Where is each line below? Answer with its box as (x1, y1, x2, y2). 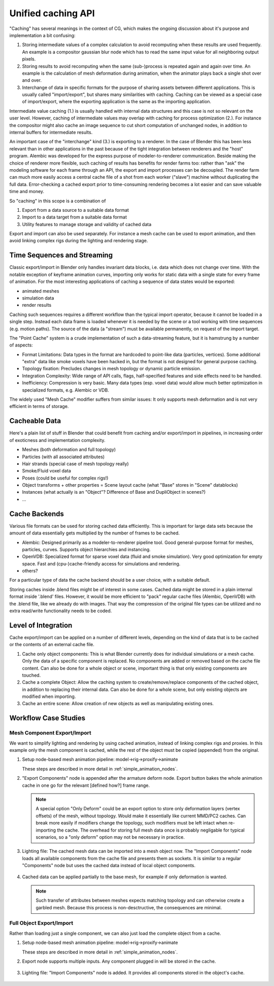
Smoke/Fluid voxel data (22, 468, 71, 474)
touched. (22, 672, 41, 678)
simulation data (22, 295, 54, 301)
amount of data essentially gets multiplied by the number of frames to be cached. (9, 530, 180, 536)
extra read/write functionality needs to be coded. (9, 608, 112, 614)
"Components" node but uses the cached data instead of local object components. (22, 863, 196, 869)
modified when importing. (22, 693, 76, 699)
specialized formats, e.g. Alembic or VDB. (22, 387, 109, 393)
